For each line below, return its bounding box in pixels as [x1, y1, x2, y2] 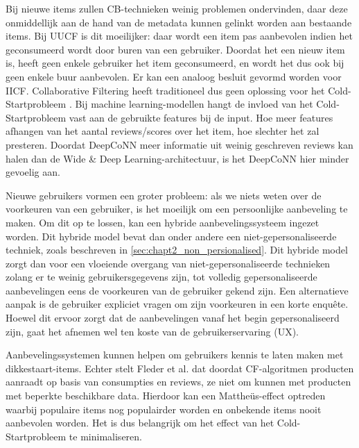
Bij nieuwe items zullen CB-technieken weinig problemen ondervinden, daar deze [6, 1, 348, 15]
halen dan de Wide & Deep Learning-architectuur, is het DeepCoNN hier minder [6, 151, 349, 165]
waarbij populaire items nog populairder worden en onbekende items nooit [6, 401, 322, 416]
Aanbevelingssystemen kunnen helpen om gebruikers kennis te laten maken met [6, 347, 344, 362]
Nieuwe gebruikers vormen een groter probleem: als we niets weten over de [6, 188, 322, 202]
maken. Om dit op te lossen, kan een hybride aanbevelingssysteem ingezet [6, 215, 319, 229]
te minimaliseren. [69, 429, 142, 443]
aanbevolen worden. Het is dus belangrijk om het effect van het [6, 415, 274, 430]
